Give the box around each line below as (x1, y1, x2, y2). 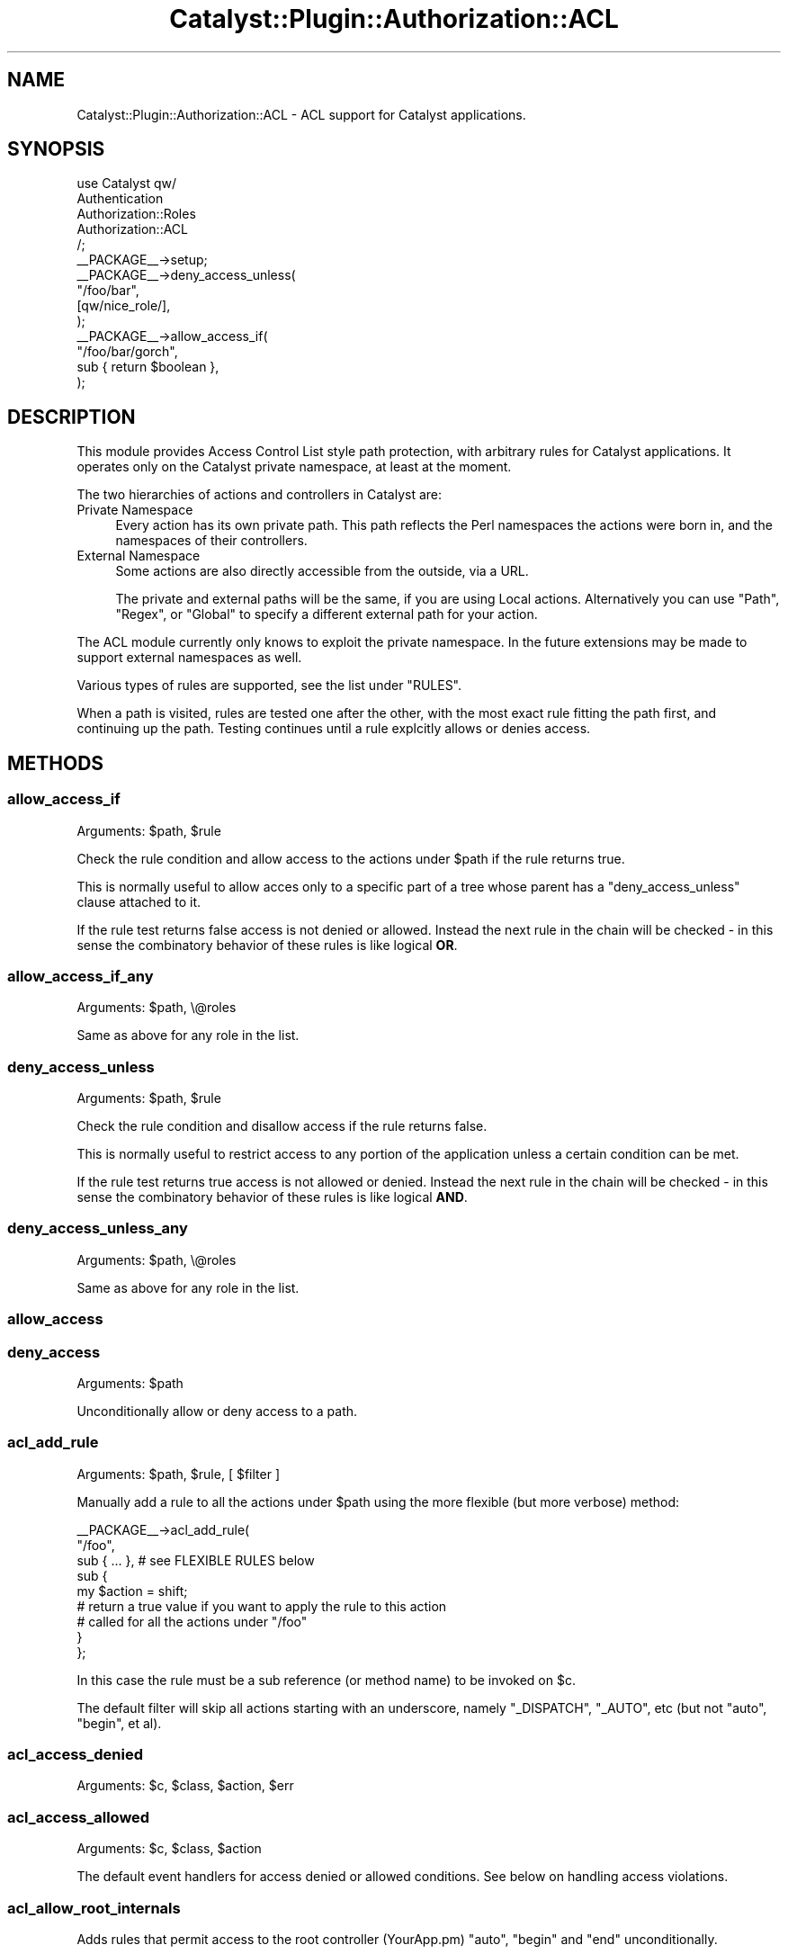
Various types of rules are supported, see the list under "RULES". (76, 677, 462, 694)
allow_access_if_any (7, 966, 154, 985)
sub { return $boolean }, (76, 359, 219, 375)
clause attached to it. (76, 893, 201, 910)
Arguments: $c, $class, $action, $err (76, 1778, 294, 1794)
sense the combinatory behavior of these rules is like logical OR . (76, 937, 458, 953)
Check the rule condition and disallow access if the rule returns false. (76, 1118, 488, 1134)
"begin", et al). (76, 1715, 162, 1731)
